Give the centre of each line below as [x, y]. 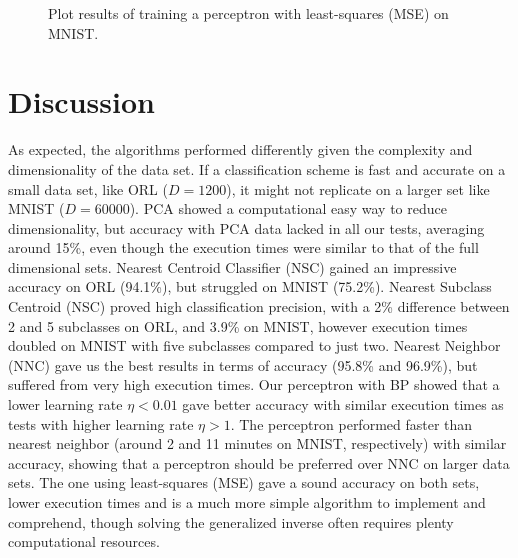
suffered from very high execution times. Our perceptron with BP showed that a [254, 384]
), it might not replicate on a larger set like [358, 188]
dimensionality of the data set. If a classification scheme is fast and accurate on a [257, 168]
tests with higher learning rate [101, 423]
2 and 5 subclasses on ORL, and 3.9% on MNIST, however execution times [238, 325]
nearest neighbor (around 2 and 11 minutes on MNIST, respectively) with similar [257, 443]
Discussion [81, 101]
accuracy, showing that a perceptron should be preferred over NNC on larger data [259, 462]
